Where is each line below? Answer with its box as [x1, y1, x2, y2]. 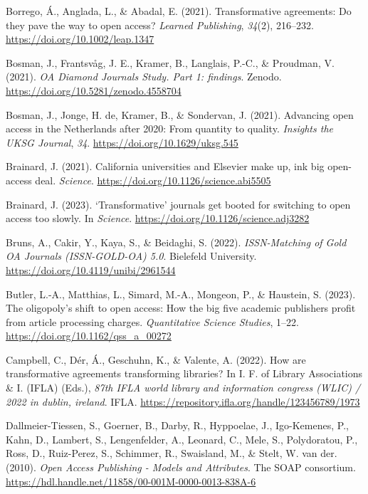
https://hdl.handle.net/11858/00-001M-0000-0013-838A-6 [6, 473, 256, 488]
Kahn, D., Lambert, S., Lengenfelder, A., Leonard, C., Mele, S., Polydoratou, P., [6, 431, 358, 446]
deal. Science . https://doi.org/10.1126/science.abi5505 [35, 172, 271, 187]
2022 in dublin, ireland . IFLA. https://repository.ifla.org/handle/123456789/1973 [6, 394, 360, 409]
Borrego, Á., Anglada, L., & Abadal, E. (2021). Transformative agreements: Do [6, 4, 352, 18]
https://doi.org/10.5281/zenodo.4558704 [6, 83, 182, 98]
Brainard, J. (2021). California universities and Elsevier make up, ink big [6, 159, 325, 174]
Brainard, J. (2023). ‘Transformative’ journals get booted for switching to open [6, 196, 351, 211]
